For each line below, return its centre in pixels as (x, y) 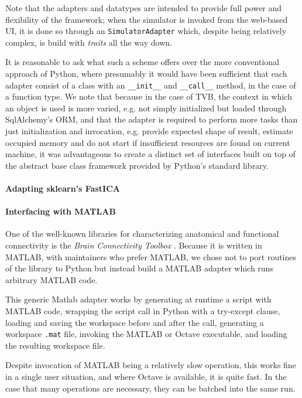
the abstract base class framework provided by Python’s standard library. (137, 165)
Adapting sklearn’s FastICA (63, 188)
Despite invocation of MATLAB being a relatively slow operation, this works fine (151, 365)
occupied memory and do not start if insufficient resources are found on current (148, 142)
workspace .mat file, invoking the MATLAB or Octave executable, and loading (146, 334)
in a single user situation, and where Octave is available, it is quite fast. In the (146, 377)
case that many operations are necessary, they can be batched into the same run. (150, 388)
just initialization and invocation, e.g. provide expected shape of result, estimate (149, 131)
